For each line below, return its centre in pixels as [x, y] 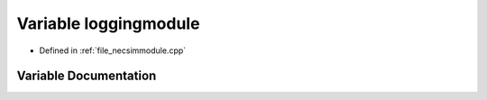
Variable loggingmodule [108, 23]
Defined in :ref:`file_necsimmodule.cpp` [113, 50]
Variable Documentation [87, 76]
